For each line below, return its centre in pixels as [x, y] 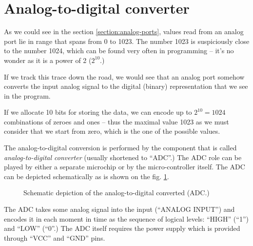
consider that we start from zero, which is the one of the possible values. [112, 131]
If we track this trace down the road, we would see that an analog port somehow [124, 76]
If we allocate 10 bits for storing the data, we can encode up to [98, 112]
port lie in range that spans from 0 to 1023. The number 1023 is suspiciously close [127, 41]
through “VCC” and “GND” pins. [55, 237]
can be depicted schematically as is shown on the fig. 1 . [87, 176]
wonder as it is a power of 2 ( [48, 60]
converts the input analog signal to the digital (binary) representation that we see [126, 86]
